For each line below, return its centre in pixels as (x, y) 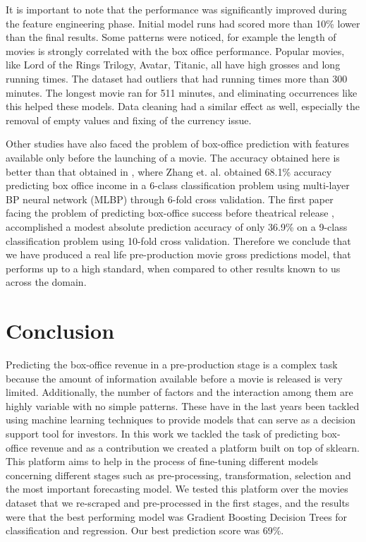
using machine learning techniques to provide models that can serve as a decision (181, 420)
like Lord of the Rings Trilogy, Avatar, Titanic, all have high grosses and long (173, 65)
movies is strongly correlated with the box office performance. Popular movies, (175, 50)
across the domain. (46, 282)
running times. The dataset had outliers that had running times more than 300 (177, 78)
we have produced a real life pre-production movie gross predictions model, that (178, 254)
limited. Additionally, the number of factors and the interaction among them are (179, 392)
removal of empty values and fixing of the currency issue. (129, 120)
